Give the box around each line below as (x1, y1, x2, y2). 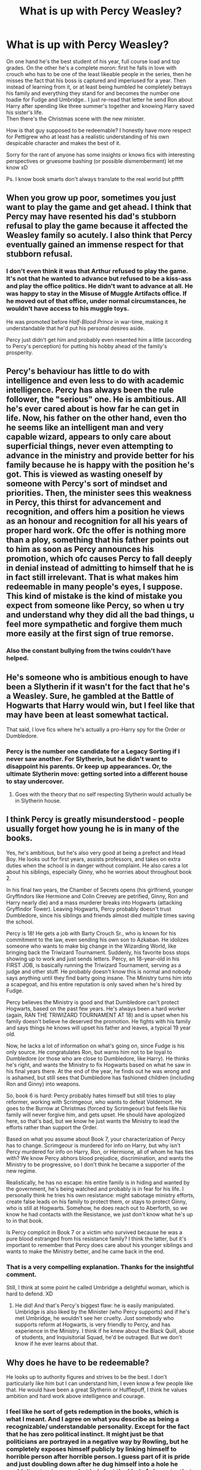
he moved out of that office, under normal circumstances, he (6, 297, 187, 305)
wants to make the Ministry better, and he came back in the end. (6, 1248, 165, 1255)
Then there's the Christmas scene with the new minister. (6, 115, 145, 122)
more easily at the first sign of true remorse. (6, 628, 175, 639)
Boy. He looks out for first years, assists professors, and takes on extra (6, 856, 181, 863)
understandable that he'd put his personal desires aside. (6, 324, 145, 332)
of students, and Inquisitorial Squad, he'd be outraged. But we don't (14, 1334, 182, 1341)
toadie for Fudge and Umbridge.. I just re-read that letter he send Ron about (6, 96, 193, 103)
